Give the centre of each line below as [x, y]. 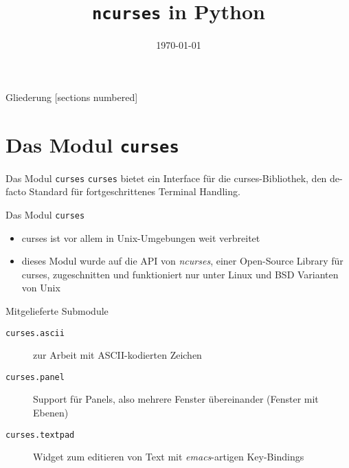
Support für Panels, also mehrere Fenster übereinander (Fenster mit [176, 399]
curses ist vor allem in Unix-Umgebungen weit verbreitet [141, 237]
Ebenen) [51, 413]
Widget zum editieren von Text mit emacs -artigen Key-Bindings [169, 457]
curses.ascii [35, 333]
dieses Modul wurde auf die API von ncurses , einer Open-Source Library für [182, 261]
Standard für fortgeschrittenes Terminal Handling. [135, 191]
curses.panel [35, 377]
